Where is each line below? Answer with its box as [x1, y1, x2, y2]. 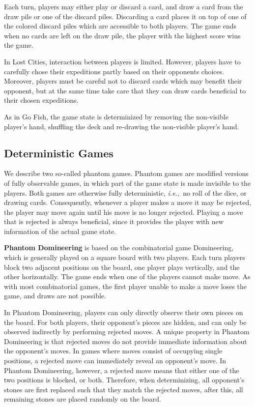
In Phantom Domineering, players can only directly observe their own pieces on [4, 307, 243, 318]
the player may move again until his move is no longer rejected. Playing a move [4, 206, 243, 217]
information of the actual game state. [4, 226, 116, 236]
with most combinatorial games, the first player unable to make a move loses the [4, 281, 247, 291]
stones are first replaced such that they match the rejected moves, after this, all [4, 384, 243, 394]
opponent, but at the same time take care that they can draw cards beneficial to [4, 85, 246, 95]
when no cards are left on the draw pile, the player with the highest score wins [4, 30, 241, 40]
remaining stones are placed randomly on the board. [4, 394, 161, 404]
